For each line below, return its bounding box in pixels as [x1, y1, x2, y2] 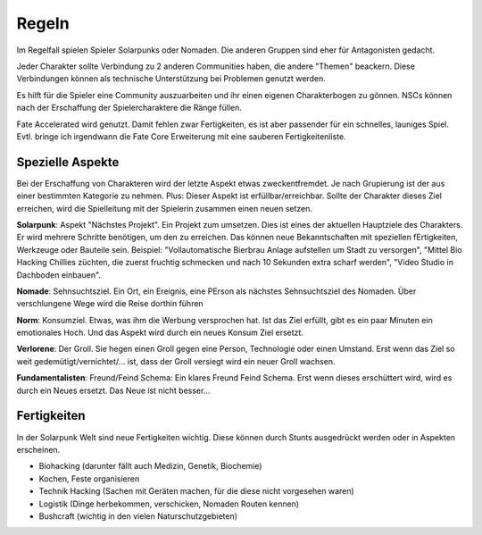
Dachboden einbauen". [16, 269, 102, 280]
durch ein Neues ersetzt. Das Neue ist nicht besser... [16, 385, 211, 396]
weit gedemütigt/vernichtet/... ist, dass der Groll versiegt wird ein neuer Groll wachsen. [16, 355, 336, 366]
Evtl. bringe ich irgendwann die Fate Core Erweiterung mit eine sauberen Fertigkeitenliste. [16, 130, 347, 142]
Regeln [16, 13, 71, 33]
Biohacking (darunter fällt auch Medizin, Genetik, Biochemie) [38, 461, 262, 472]
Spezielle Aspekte [16, 155, 120, 170]
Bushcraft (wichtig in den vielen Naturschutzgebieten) [38, 510, 238, 522]
